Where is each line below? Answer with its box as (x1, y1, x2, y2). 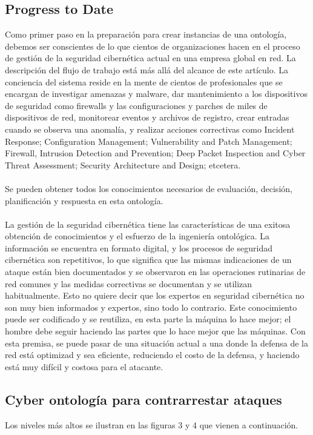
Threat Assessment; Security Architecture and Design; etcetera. (5, 158, 241, 171)
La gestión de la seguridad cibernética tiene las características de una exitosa (5, 217, 291, 230)
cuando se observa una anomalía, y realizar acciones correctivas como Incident (5, 122, 295, 135)
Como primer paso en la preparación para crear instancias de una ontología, (5, 28, 287, 41)
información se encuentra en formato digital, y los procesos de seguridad (5, 241, 272, 254)
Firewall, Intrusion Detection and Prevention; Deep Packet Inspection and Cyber (5, 147, 306, 159)
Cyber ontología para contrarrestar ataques (5, 390, 282, 408)
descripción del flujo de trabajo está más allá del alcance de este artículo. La (5, 63, 289, 76)
